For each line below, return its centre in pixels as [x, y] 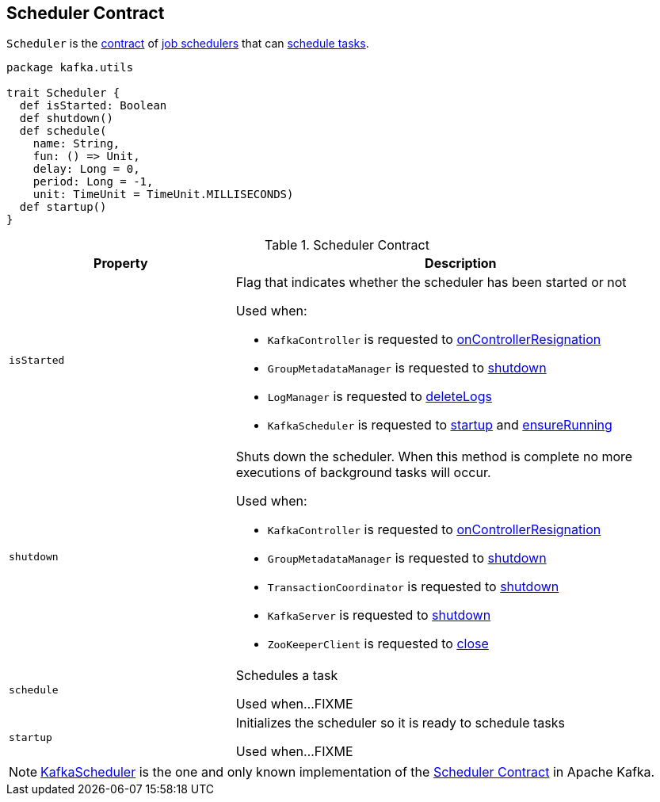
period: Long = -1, [93, 182]
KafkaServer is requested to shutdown [379, 615]
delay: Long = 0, [86, 169]
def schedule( [63, 131]
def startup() [63, 207]
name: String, [76, 144]
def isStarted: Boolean [93, 106]
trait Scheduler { [63, 93]
